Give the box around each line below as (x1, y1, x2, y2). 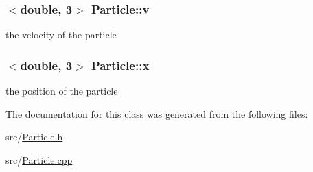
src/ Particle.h (5, 130, 63, 144)
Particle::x (91, 56, 150, 73)
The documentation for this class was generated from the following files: (5, 106, 308, 121)
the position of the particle (5, 84, 118, 98)
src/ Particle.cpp (5, 152, 73, 167)
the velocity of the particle (5, 27, 117, 42)
